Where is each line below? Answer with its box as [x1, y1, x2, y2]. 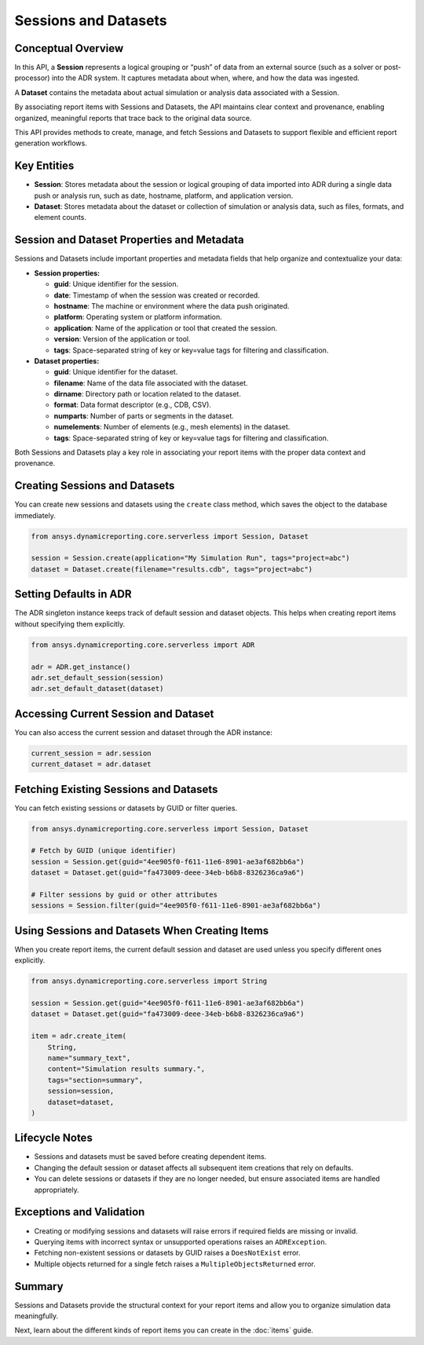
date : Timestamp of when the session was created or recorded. [53, 291, 261, 300]
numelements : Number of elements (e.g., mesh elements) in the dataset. [53, 422, 291, 432]
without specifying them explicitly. [14, 619, 126, 628]
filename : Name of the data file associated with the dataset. [53, 378, 248, 388]
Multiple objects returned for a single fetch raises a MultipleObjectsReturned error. [34, 1259, 316, 1268]
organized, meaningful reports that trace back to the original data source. [14, 113, 252, 122]
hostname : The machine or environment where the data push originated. [53, 301, 290, 310]
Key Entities [14, 159, 75, 173]
